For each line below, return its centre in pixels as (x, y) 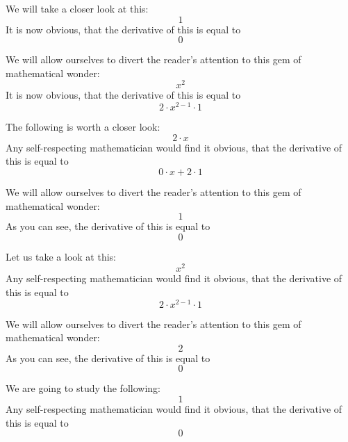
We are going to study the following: (83, 388)
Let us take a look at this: (61, 256)
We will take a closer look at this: (77, 8)
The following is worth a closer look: (83, 127)
